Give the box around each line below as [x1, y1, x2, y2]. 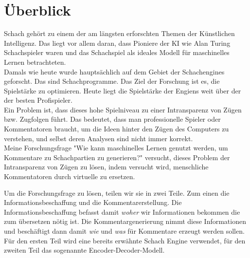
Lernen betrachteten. [4, 56, 66, 67]
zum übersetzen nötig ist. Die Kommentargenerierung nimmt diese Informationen [4, 216, 246, 226]
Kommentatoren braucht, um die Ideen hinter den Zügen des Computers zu [4, 124, 229, 134]
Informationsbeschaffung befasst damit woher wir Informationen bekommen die [4, 206, 240, 217]
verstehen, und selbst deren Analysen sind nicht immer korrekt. [4, 133, 193, 143]
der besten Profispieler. [4, 95, 72, 105]
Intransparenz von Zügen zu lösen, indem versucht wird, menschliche [4, 162, 209, 172]
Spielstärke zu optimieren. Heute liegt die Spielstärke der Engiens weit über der [4, 85, 241, 95]
